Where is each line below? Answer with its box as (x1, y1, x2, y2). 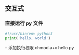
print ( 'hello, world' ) (5, 35, 51, 41)
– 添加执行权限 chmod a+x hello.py (5, 45, 74, 51)
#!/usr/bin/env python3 (5, 31, 53, 36)
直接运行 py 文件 (5, 20, 43, 27)
